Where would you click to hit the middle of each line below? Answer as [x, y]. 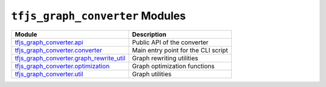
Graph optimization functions [173, 66]
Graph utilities [152, 74]
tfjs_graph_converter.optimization [62, 66]
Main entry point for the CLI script [180, 50]
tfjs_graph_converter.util [49, 74]
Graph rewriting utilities [165, 58]
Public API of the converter [170, 42]
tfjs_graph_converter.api [49, 42]
